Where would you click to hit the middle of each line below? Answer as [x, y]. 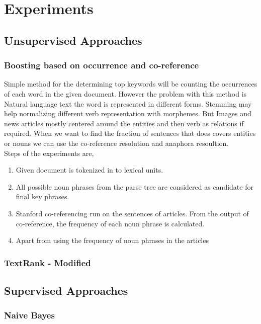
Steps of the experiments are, [49, 153]
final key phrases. [42, 196]
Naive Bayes [29, 315]
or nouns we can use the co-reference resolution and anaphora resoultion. [116, 143]
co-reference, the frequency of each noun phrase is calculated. [110, 223]
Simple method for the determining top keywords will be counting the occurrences [131, 84]
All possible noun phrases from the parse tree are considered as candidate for [135, 186]
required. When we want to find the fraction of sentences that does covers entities [130, 133]
